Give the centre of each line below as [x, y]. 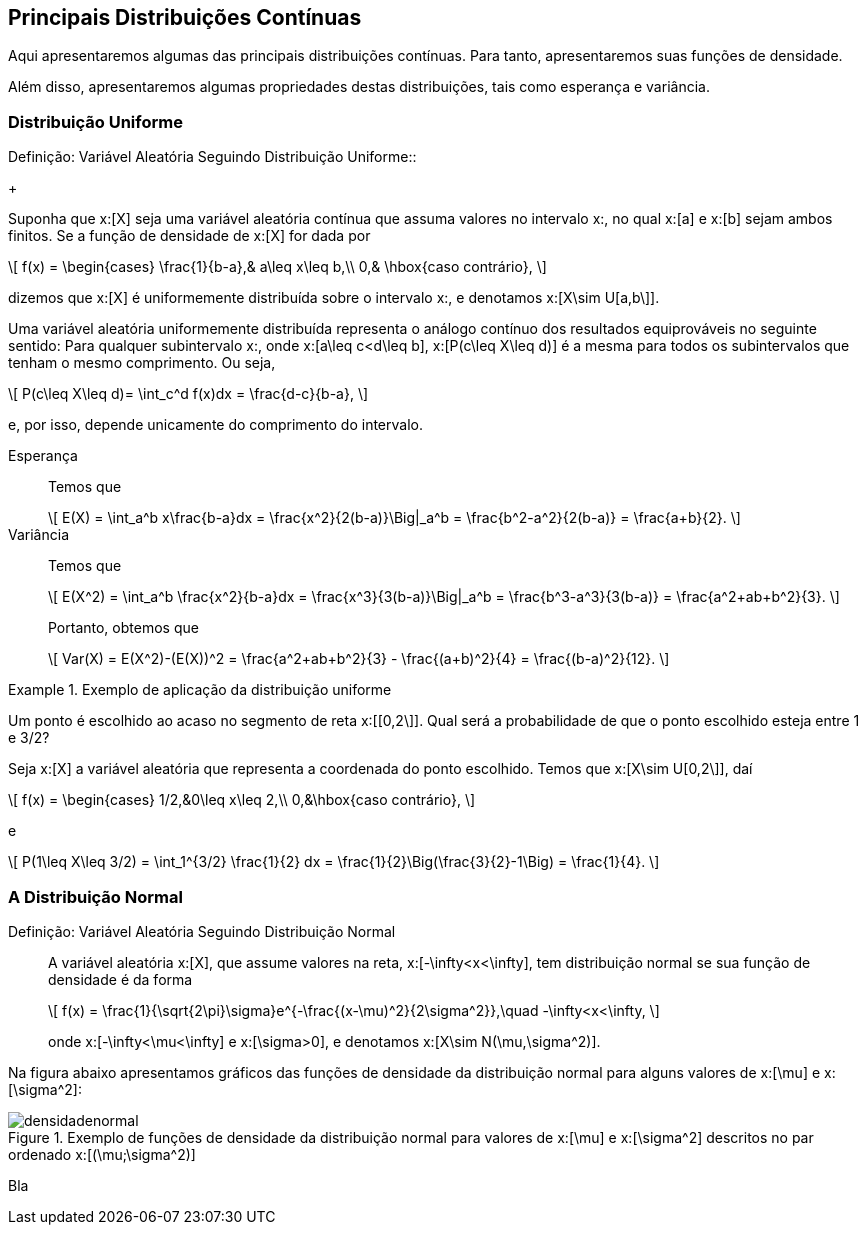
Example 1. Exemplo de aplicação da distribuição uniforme [200, 690]
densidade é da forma [120, 979]
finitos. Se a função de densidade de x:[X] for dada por [189, 236]
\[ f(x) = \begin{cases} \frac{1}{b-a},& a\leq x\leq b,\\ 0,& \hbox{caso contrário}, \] [277, 267]
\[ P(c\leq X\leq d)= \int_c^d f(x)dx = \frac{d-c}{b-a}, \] [188, 394]
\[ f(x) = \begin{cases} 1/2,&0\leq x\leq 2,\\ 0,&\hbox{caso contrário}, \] [242, 800]
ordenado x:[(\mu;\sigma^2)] [102, 1154]
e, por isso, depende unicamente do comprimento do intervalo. [215, 425]
